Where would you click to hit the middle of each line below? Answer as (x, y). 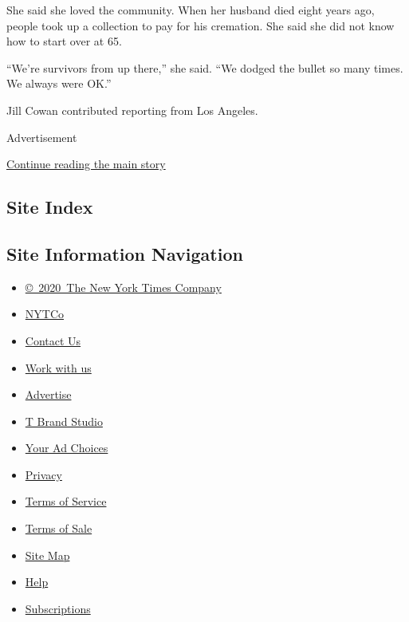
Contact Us (53, 340)
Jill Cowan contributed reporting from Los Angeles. (132, 110)
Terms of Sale (59, 528)
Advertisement (42, 137)
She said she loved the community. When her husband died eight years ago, (191, 10)
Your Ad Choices (67, 448)
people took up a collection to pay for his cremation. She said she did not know (201, 25)
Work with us (58, 367)
